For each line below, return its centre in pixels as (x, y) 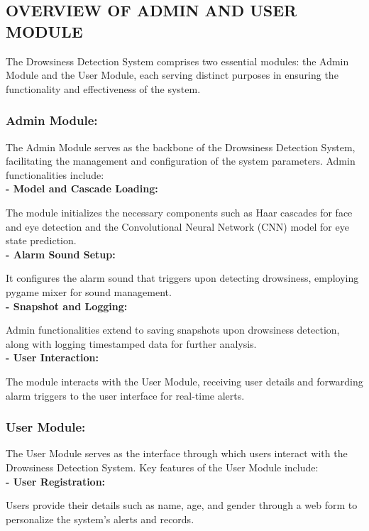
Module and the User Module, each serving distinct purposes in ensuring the (172, 75)
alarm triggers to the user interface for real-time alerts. (125, 395)
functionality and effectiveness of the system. (103, 88)
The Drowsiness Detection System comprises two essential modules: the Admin (177, 61)
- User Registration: (56, 481)
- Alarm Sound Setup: (61, 254)
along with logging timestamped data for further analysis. (131, 343)
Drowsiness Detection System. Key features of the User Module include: (162, 467)
